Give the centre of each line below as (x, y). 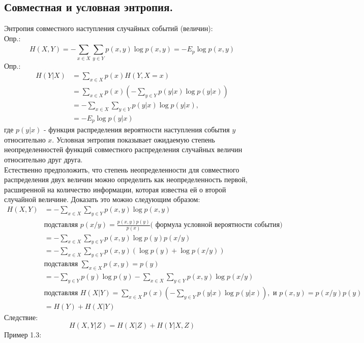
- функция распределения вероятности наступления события (137, 130)
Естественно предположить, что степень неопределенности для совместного (122, 169)
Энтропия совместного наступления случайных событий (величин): (109, 28)
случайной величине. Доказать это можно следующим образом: (102, 199)
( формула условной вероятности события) (216, 225)
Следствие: (21, 317)
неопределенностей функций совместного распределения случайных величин (123, 149)
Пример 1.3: (23, 335)
